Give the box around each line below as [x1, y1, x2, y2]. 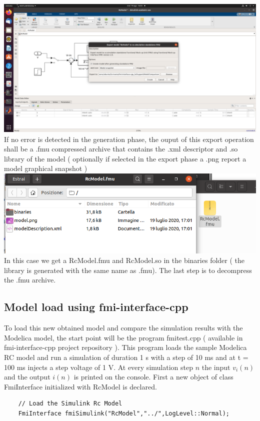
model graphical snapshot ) [4, 163, 87, 173]
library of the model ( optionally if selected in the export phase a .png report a [4, 153, 246, 163]
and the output [4, 371, 50, 382]
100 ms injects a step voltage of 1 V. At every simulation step [4, 361, 193, 372]
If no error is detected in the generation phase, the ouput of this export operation [4, 133, 254, 144]
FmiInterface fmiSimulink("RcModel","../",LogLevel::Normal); [18, 409, 230, 417]
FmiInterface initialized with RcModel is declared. [4, 381, 157, 391]
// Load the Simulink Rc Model [18, 400, 122, 407]
